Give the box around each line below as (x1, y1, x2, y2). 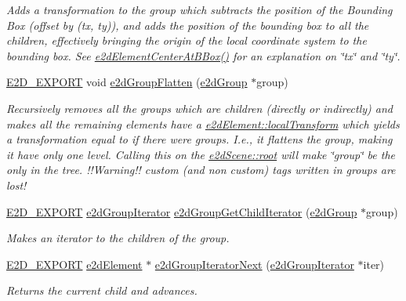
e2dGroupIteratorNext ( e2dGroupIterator (154, 256, 354, 272)
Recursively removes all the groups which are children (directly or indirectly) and (6, 100, 393, 116)
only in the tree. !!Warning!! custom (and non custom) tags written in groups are (6, 161, 396, 178)
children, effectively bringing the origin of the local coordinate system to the (6, 32, 367, 49)
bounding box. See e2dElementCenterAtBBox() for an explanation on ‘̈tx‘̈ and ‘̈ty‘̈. (6, 47, 401, 63)
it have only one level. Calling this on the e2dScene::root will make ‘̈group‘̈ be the (6, 146, 396, 162)
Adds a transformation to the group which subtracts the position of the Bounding (6, 2, 393, 17)
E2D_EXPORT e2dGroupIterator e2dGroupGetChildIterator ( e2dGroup (6, 203, 357, 219)
